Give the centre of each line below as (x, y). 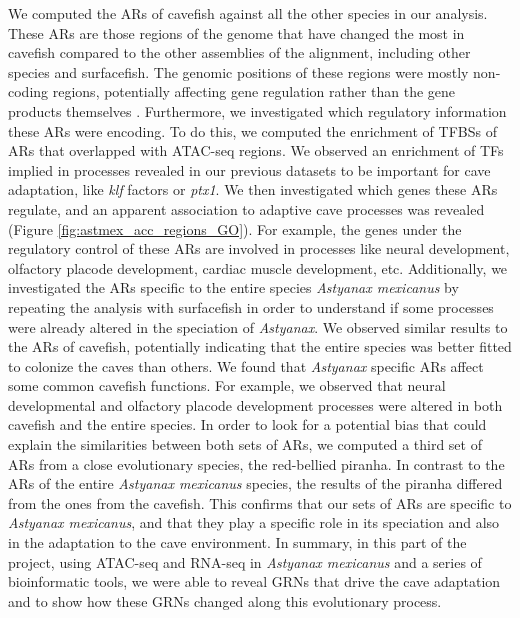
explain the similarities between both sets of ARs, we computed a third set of (245, 444)
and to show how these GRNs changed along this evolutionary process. (225, 600)
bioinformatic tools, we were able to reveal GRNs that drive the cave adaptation (254, 581)
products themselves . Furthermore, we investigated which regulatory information (257, 110)
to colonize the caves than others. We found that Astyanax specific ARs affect (246, 365)
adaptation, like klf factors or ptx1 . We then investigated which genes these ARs (253, 189)
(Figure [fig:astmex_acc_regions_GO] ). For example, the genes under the (235, 228)
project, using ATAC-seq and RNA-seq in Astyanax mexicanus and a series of (245, 561)
